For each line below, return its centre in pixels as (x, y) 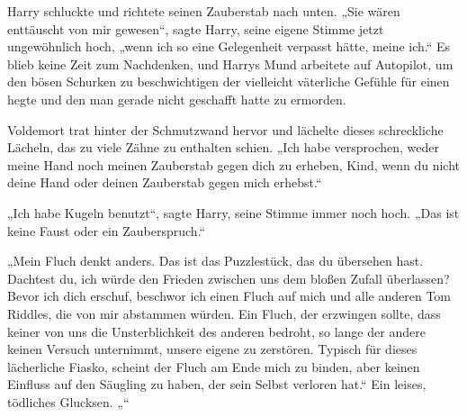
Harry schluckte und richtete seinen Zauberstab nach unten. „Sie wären (204, 11)
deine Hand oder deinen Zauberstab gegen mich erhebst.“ (165, 182)
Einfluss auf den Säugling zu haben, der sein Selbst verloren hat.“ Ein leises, (217, 384)
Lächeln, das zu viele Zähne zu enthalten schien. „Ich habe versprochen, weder (224, 147)
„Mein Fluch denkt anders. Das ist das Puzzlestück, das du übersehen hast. (216, 261)
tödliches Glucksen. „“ (68, 401)
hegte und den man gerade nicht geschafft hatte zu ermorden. (177, 99)
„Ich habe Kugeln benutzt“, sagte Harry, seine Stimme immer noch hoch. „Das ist (233, 212)
